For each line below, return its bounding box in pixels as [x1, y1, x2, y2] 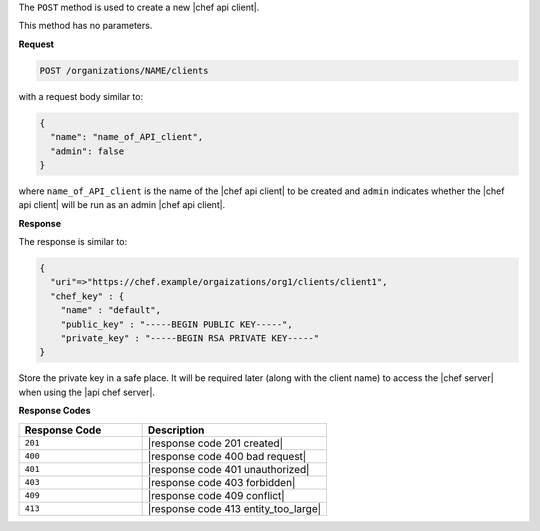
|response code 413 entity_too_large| [147, 501, 322, 515]
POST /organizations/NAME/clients [39, 65, 209, 76]
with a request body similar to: [18, 90, 144, 102]
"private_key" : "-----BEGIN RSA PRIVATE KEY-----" [60, 333, 320, 344]
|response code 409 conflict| [147, 488, 285, 502]
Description [147, 423, 205, 437]
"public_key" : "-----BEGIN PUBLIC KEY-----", [60, 318, 294, 330]
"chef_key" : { [50, 290, 125, 302]
